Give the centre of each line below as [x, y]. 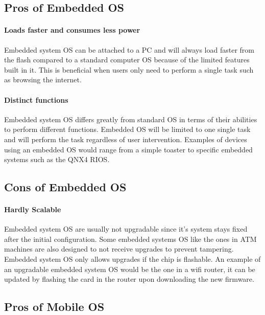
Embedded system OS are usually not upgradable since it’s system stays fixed [126, 229]
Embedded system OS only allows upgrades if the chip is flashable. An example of [132, 259]
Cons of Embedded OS [65, 187]
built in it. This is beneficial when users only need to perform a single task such [129, 69]
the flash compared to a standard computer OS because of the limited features [127, 60]
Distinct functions [36, 99]
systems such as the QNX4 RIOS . [57, 159]
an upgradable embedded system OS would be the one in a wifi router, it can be [130, 269]
